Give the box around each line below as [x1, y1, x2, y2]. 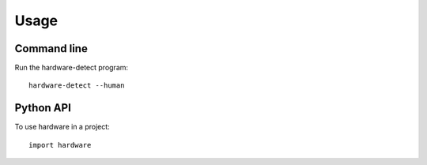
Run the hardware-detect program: [14, 63, 129, 73]
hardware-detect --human [28, 81, 125, 90]
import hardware [28, 141, 92, 149]
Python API [14, 101, 71, 114]
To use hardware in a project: [14, 122, 110, 132]
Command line [14, 42, 89, 55]
